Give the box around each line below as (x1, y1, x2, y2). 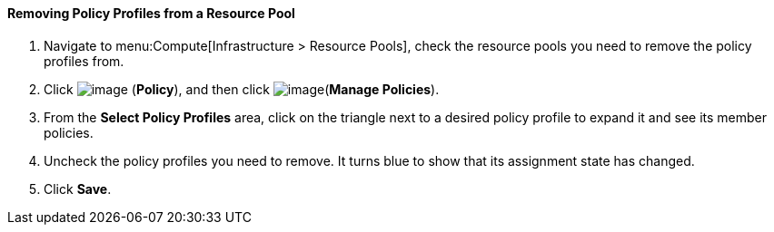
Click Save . (44, 180, 112, 197)
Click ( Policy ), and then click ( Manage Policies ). (44, 81, 440, 97)
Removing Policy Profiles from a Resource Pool (7, 5, 295, 21)
